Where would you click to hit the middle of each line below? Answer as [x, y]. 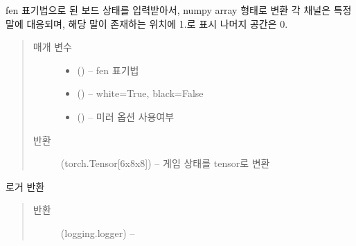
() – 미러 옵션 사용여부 [126, 116]
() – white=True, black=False [140, 93]
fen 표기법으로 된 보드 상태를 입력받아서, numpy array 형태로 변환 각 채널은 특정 [179, 10]
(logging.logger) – [98, 232]
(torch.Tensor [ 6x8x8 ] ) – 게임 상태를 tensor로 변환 [165, 163]
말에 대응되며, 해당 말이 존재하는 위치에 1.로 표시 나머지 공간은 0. [147, 23]
